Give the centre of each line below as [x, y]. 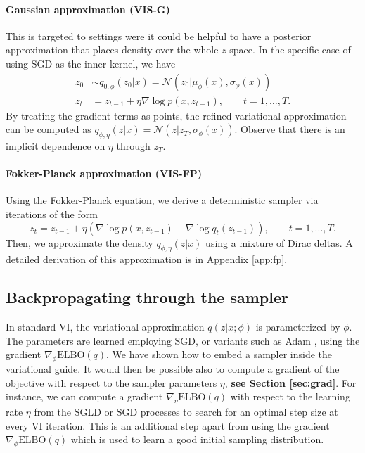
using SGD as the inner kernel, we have [91, 63]
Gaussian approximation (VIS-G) [88, 9]
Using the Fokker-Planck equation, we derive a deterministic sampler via [162, 200]
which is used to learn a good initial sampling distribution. [197, 439]
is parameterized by [298, 327]
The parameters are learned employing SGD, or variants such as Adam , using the [183, 340]
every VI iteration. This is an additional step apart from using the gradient [168, 425]
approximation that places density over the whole [112, 50]
